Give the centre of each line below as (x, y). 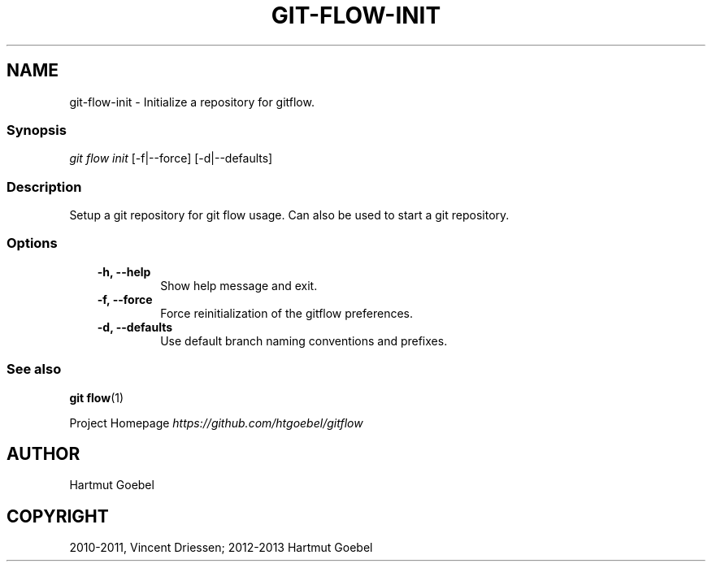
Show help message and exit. (239, 285)
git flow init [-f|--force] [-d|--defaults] (171, 158)
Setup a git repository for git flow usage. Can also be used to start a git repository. (289, 215)
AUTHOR (43, 454)
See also (34, 369)
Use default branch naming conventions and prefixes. (304, 340)
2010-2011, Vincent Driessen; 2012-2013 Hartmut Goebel (221, 548)
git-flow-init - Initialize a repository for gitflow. (192, 102)
